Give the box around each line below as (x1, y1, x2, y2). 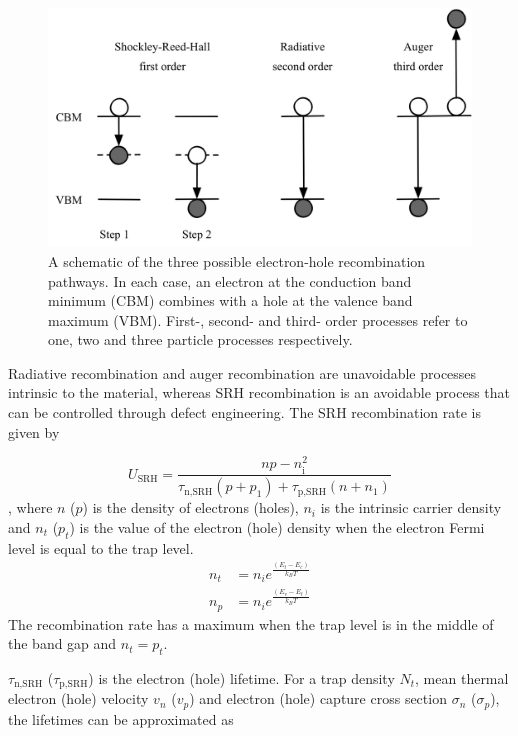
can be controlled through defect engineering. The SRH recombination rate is (8, 402, 481, 423)
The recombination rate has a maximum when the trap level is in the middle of (8, 613, 494, 634)
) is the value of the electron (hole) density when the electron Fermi (69, 516, 485, 537)
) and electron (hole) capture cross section (189, 688, 447, 709)
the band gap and (8, 633, 117, 654)
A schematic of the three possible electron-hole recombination (48, 250, 426, 271)
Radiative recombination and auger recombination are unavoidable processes (8, 362, 477, 383)
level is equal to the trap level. (8, 537, 194, 558)
